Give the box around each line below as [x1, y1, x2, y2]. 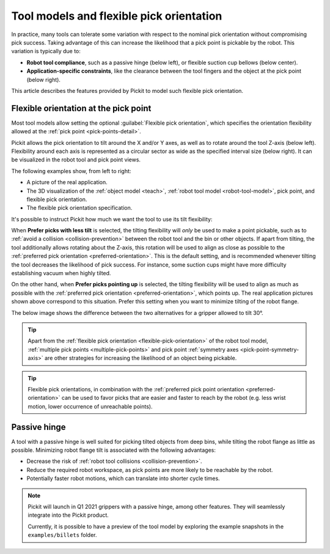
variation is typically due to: [11, 48, 81, 55]
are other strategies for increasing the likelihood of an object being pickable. [45, 355, 237, 362]
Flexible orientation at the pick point [11, 103, 152, 113]
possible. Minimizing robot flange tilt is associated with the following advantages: [11, 446, 216, 454]
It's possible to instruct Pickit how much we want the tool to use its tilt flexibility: [11, 215, 213, 223]
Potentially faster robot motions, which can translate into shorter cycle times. [26, 475, 220, 482]
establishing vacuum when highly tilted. [11, 270, 111, 277]
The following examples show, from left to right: [11, 167, 131, 174]
